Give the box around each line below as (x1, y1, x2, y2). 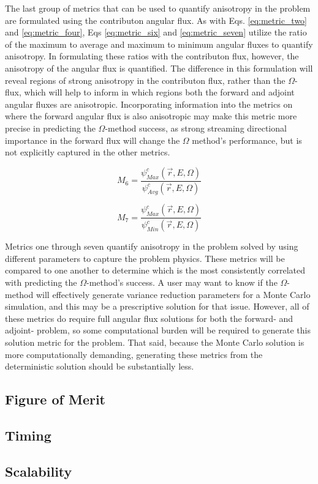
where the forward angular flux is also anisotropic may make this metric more (5, 110, 297, 122)
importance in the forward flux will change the (5, 133, 180, 146)
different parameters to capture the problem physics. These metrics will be (5, 251, 285, 264)
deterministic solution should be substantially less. (5, 360, 194, 373)
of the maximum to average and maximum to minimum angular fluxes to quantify (5, 37, 313, 50)
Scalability (5, 461, 72, 480)
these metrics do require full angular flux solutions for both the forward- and (5, 311, 293, 324)
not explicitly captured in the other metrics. (5, 146, 170, 158)
